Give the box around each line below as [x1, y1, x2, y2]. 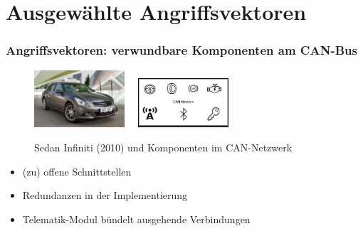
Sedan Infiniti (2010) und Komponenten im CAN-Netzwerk [34, 139, 293, 154]
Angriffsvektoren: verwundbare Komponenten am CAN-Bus [6, 41, 357, 59]
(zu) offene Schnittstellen [22, 163, 132, 178]
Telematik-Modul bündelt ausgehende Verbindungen [22, 211, 251, 226]
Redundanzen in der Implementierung [22, 188, 188, 203]
